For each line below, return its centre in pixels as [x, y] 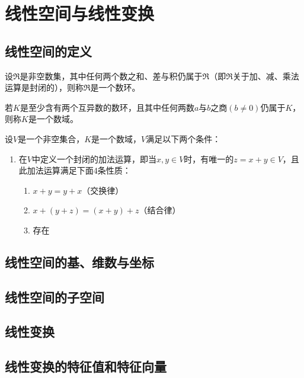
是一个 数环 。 [115, 87]
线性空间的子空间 [55, 297]
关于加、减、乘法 [266, 76]
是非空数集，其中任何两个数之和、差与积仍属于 [111, 76]
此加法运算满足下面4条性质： [75, 170]
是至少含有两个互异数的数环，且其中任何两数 [107, 107]
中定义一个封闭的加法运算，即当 [94, 158]
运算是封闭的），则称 [44, 87]
